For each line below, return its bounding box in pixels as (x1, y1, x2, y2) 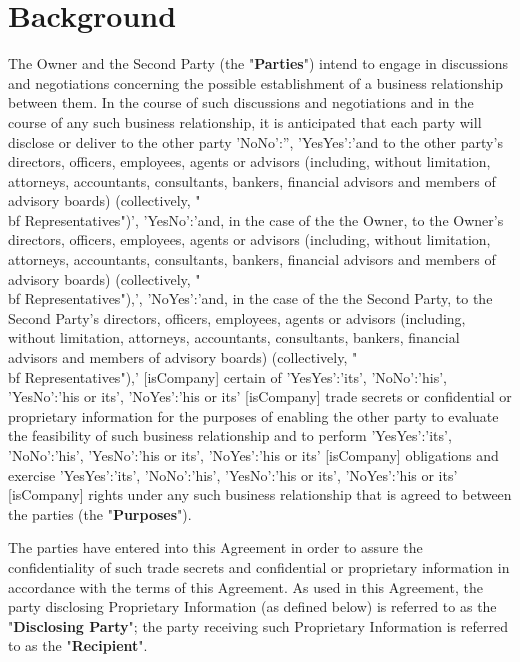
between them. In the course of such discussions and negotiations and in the (8, 92, 474, 113)
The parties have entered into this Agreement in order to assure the (8, 537, 423, 558)
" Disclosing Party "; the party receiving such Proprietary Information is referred (8, 615, 508, 636)
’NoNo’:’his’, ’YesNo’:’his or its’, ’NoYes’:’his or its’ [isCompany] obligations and (8, 445, 499, 465)
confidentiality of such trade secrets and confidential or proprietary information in (8, 556, 510, 577)
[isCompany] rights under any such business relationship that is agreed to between (8, 484, 512, 505)
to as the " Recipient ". (8, 635, 148, 656)
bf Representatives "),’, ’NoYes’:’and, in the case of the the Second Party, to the (8, 288, 493, 309)
